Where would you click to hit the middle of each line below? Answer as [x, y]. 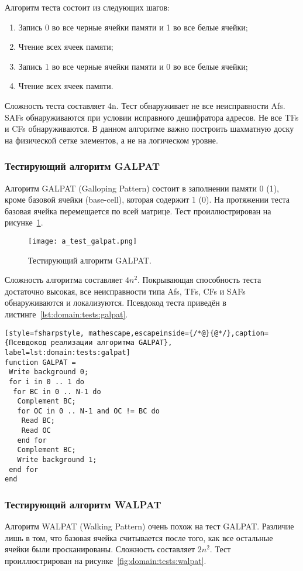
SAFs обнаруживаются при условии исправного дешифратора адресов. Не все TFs [152, 117]
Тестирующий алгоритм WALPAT [83, 504]
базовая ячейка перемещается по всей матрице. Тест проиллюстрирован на [138, 211]
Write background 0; [49, 372]
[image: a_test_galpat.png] [83, 241]
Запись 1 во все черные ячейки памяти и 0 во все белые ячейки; [133, 66]
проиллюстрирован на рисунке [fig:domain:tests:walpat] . [106, 561]
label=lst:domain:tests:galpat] [68, 352]
